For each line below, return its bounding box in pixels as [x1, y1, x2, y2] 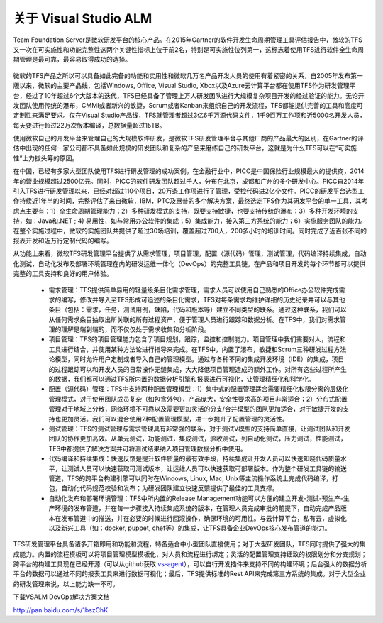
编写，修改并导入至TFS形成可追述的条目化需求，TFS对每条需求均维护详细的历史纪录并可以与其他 [60, 295, 345, 304]
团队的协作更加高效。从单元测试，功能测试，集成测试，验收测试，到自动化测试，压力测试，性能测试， [48, 434, 347, 443]
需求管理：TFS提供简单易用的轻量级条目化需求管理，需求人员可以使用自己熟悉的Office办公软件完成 [48, 285, 340, 294]
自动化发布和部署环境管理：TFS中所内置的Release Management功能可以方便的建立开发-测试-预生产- [48, 494, 344, 502]
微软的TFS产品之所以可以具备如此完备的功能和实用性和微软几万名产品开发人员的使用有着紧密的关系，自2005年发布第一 [13, 71, 363, 79]
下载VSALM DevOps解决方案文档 [13, 592, 110, 601]
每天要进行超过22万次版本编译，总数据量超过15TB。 [13, 121, 166, 129]
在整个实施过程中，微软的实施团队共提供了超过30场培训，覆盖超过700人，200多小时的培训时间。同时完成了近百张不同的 [13, 226, 367, 235]
